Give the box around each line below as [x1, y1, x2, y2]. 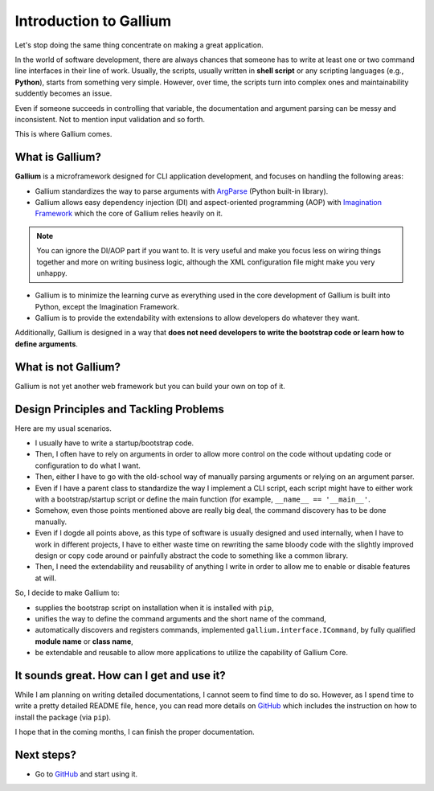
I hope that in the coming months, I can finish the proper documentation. [14, 727, 255, 737]
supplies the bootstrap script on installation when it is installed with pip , [35, 603, 274, 613]
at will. [35, 573, 57, 583]
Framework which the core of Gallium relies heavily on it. [35, 209, 223, 219]
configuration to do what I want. [35, 461, 141, 470]
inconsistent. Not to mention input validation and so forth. [14, 114, 205, 124]
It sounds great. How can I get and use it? [14, 668, 227, 682]
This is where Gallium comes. [14, 129, 113, 139]
